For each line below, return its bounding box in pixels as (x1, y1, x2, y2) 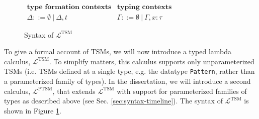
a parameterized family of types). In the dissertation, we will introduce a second (4, 76, 251, 86)
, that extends (52, 85, 96, 96)
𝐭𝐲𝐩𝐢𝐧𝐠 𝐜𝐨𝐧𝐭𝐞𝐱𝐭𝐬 (117, 3, 172, 11)
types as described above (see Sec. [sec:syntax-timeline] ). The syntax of (4, 95, 223, 106)
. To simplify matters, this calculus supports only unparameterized (49, 56, 254, 66)
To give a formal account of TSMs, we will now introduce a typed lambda (4, 46, 232, 57)
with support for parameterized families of (117, 85, 247, 96)
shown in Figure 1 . (4, 105, 61, 115)
